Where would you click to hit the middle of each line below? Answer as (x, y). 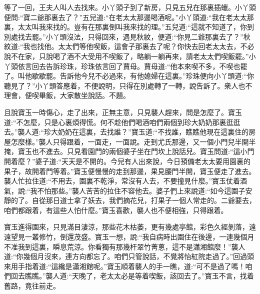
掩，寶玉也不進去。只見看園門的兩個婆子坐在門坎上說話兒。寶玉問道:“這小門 (129, 151)
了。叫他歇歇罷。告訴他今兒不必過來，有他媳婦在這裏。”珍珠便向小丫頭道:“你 (129, 76)
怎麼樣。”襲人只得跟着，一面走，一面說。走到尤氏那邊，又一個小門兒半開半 (133, 141)
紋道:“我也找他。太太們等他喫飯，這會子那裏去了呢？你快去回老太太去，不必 (129, 46)
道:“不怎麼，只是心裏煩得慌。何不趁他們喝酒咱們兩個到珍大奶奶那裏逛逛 (122, 122)
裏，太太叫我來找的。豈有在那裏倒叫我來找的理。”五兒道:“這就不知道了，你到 (129, 27)
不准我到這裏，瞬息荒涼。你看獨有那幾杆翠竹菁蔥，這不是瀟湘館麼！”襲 (121, 246)
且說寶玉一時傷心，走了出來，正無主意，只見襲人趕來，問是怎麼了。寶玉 (123, 112)
